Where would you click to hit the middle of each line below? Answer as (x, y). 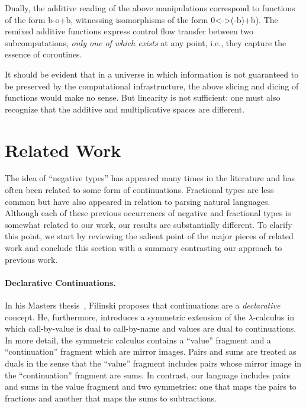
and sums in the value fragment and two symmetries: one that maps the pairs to (151, 386)
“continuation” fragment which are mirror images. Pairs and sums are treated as (151, 351)
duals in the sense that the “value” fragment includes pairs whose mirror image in (153, 363)
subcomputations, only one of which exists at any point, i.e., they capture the (146, 42)
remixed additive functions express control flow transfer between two (129, 31)
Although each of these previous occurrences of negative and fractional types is (148, 213)
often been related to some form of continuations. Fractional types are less (139, 190)
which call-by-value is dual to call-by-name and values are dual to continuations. (151, 328)
